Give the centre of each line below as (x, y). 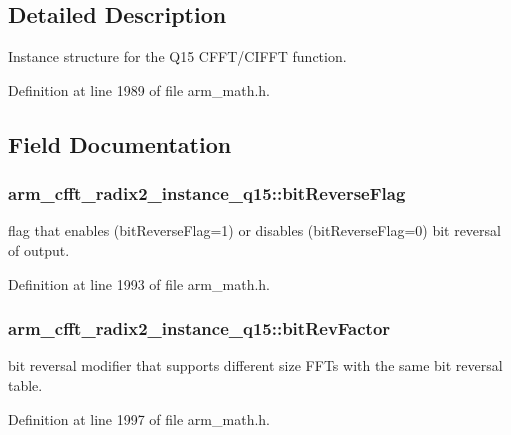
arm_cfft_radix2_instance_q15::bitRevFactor (199, 328)
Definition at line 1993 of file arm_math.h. (139, 283)
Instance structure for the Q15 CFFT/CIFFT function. (177, 56)
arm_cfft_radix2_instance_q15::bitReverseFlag (207, 193)
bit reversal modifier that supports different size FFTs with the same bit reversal (255, 365)
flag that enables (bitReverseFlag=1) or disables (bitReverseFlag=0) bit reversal (254, 230)
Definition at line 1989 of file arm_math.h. (139, 89)
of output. (39, 249)
